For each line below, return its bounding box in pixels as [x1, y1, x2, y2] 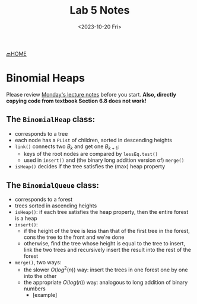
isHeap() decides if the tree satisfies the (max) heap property [14, 163, 165, 170]
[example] [32, 291, 58, 298]
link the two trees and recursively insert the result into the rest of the [23, 247, 192, 254]
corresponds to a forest [14, 196, 73, 203]
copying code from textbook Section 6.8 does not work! [6, 97, 147, 104]
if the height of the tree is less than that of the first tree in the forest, [23, 228, 190, 235]
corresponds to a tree [14, 130, 68, 137]
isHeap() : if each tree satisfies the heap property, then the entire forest [14, 209, 189, 216]
